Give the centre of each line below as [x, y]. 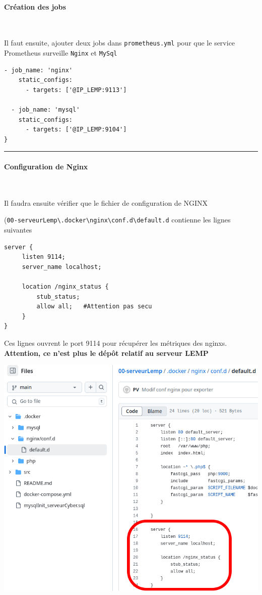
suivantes [18, 230]
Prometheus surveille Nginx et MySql [61, 53]
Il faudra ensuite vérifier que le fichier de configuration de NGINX [106, 202]
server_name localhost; [62, 267]
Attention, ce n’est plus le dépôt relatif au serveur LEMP [106, 353]
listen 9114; [44, 257]
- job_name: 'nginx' [39, 70]
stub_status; [58, 296]
